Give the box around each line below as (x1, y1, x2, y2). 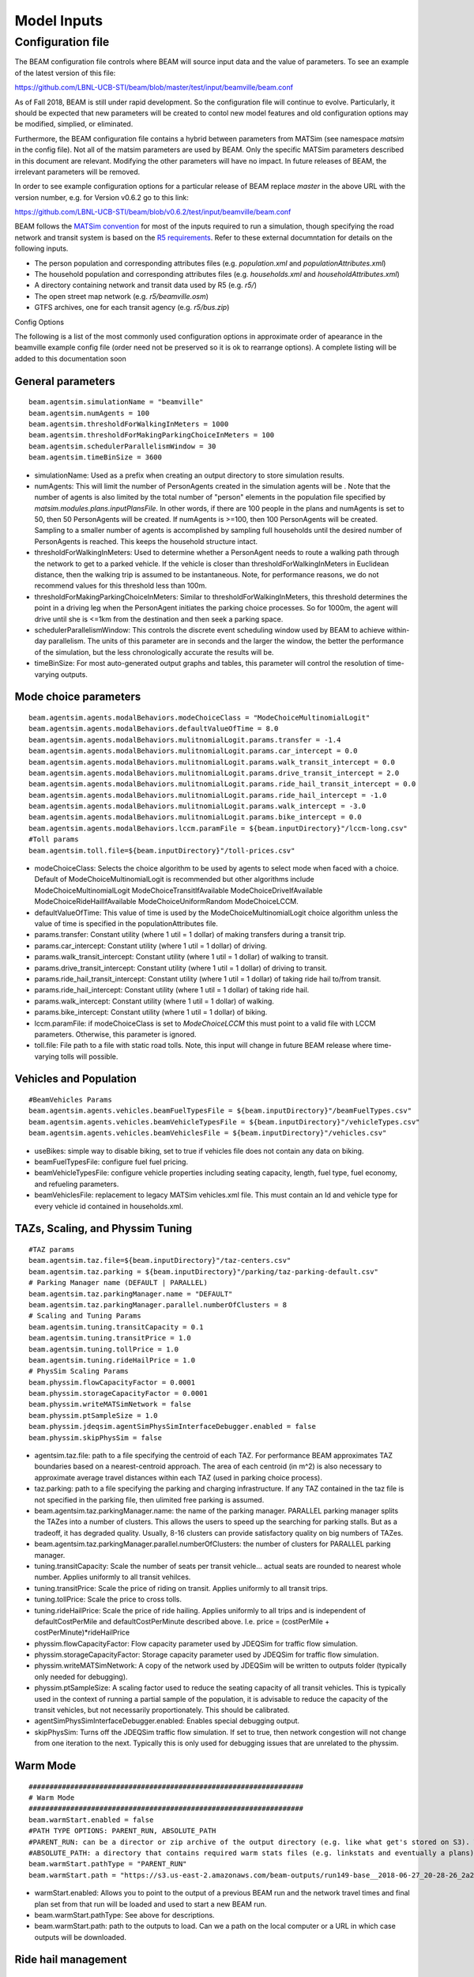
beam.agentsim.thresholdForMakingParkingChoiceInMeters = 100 (28, 431, 275, 440)
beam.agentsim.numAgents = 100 (28, 408, 150, 418)
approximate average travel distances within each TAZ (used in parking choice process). (34, 1472, 323, 1482)
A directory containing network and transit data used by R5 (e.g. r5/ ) (34, 281, 257, 290)
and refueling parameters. (34, 1179, 119, 1189)
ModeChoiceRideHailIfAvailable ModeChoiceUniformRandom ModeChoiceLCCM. (34, 897, 299, 906)
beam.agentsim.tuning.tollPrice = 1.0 (28, 1344, 179, 1354)
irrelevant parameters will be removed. (14, 167, 141, 176)
